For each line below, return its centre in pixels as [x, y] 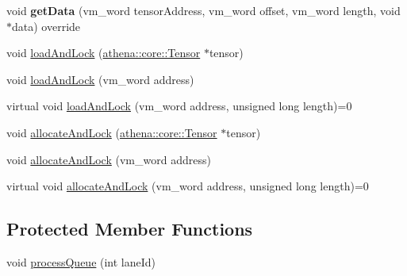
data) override [46, 26]
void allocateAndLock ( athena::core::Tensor [112, 132]
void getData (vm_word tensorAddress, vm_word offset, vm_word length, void [203, 10]
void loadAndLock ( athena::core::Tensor [104, 53]
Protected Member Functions [130, 229]
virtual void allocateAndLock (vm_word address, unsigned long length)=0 [188, 186]
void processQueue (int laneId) [81, 261]
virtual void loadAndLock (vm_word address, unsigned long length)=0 [179, 106]
